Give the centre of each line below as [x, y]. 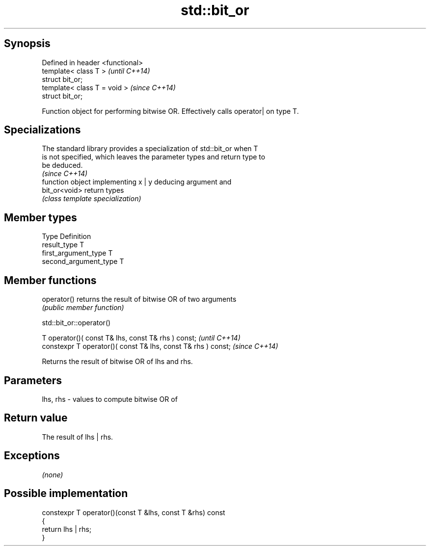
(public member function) [83, 308]
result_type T [63, 245]
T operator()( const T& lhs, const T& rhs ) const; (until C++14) [141, 338]
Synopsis [27, 44]
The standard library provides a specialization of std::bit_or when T [150, 149]
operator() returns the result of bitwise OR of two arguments [139, 299]
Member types [40, 217]
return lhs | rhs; [67, 529]
